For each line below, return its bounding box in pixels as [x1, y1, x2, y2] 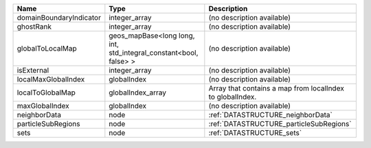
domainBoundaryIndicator [16, 13, 101, 22]
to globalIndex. [208, 92, 257, 101]
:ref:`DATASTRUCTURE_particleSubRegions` [208, 119, 352, 128]
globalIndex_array [109, 88, 167, 97]
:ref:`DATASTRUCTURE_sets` [208, 128, 302, 137]
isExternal [16, 66, 49, 75]
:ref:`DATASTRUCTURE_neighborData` [208, 110, 333, 119]
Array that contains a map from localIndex [208, 84, 345, 92]
